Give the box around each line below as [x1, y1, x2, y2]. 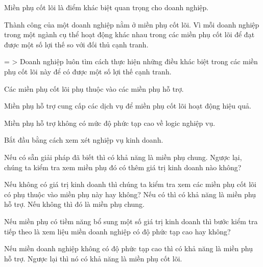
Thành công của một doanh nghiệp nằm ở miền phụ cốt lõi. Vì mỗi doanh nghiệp [4, 19, 259, 30]
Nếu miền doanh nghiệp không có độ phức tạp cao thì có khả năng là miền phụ [4, 243, 253, 254]
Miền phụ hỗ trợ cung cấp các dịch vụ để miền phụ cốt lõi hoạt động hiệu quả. [4, 100, 251, 111]
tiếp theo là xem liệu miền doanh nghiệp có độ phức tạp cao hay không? [4, 226, 231, 236]
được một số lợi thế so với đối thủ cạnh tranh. [4, 39, 149, 49]
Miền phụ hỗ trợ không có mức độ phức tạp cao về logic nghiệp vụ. [4, 117, 216, 128]
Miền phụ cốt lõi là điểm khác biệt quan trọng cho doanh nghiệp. [4, 2, 209, 12]
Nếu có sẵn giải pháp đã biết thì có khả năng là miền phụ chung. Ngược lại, [4, 151, 242, 162]
